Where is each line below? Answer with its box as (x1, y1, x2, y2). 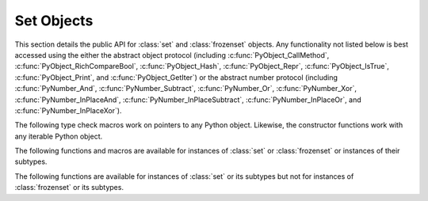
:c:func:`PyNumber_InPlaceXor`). (14, 105, 122, 115)
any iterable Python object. (14, 131, 103, 141)
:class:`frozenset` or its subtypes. (14, 183, 124, 192)
